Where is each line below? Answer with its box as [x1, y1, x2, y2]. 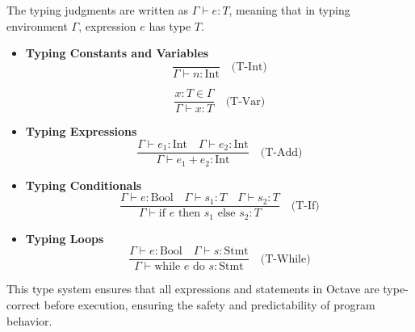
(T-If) [291, 200, 320, 212]
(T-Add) [260, 146, 303, 158]
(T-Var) [225, 95, 266, 107]
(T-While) [260, 253, 311, 265]
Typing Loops [25, 229, 104, 246]
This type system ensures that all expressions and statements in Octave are [6, 280, 379, 297]
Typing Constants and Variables [25, 44, 209, 61]
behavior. [6, 312, 52, 329]
